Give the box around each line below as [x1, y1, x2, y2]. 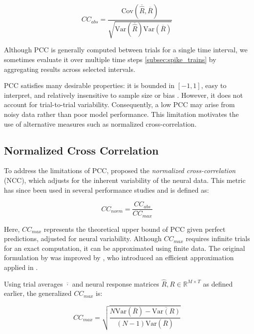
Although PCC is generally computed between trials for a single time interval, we [4, 45, 248, 55]
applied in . [4, 262, 38, 272]
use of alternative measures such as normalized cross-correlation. [4, 118, 197, 129]
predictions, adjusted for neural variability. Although [4, 233, 162, 244]
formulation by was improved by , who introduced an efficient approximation [4, 252, 234, 263]
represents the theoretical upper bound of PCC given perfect [43, 223, 226, 234]
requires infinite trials [186, 233, 250, 244]
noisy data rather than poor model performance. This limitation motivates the [4, 109, 239, 119]
